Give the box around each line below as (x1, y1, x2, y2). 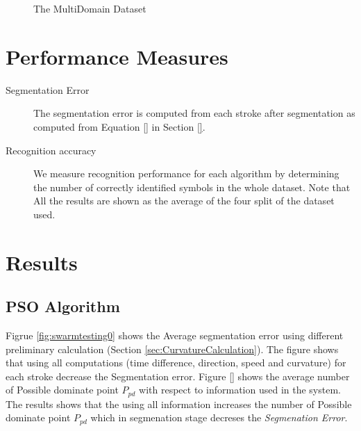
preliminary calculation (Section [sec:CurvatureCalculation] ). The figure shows (6, 341, 339, 356)
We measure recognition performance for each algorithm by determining (33, 166, 339, 181)
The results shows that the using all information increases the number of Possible (6, 396, 352, 411)
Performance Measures (6, 42, 228, 70)
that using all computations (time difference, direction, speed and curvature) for (6, 355, 346, 370)
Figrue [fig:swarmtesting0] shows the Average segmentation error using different (6, 328, 344, 343)
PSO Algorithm (6, 295, 120, 317)
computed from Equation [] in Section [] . (33, 119, 205, 133)
